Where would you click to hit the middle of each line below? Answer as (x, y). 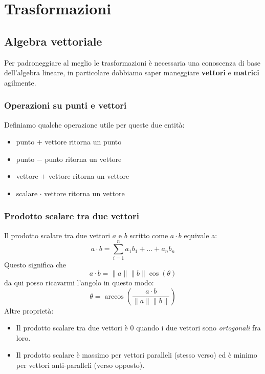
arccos (114, 296)
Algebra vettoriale (53, 41)
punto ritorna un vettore (83, 159)
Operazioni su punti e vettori (65, 105)
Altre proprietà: (29, 310)
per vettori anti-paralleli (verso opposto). (80, 365)
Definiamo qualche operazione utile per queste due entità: (94, 124)
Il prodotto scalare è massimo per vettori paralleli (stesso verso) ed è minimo (137, 355)
